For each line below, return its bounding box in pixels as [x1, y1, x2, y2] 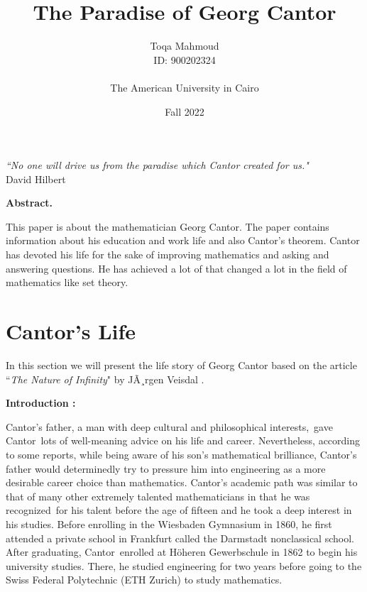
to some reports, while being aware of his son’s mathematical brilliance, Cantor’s [6, 446, 357, 461]
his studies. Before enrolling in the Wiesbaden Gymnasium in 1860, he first [6, 516, 332, 531]
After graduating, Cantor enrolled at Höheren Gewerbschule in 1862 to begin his [6, 544, 358, 559]
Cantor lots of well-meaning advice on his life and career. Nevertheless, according [6, 433, 361, 448]
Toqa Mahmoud [150, 38, 219, 53]
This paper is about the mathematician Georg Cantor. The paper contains [6, 219, 329, 234]
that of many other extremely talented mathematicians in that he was [6, 488, 310, 503]
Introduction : [6, 395, 76, 410]
